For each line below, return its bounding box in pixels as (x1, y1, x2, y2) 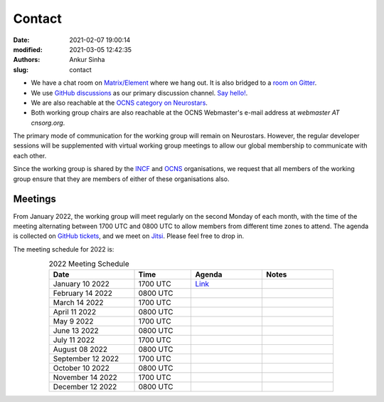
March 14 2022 (53, 298, 104, 308)
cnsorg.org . (31, 118, 65, 127)
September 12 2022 (53, 354, 119, 364)
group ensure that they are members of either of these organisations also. (13, 175, 230, 183)
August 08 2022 (53, 344, 108, 354)
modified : (13, 45, 43, 53)
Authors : (13, 56, 41, 64)
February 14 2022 (53, 289, 113, 299)
